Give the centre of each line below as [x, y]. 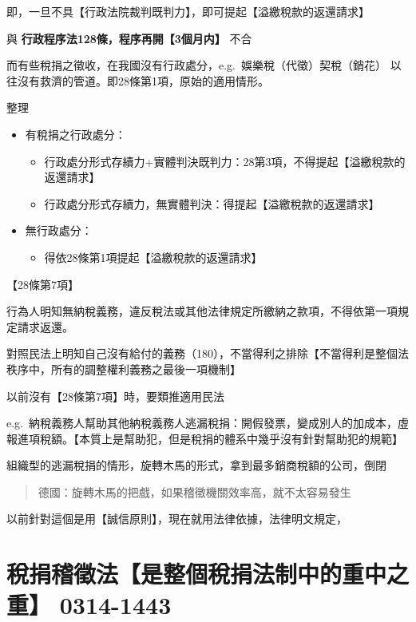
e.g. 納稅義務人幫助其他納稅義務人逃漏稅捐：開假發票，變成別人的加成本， [202, 423]
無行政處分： [59, 230]
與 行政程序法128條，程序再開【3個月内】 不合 [129, 38]
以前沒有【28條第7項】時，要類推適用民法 [115, 396]
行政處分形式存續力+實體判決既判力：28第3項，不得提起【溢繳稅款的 [225, 161]
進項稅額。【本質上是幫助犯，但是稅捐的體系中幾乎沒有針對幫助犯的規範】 [210, 438]
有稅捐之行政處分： [75, 134]
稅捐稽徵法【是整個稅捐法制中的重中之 [208, 574]
